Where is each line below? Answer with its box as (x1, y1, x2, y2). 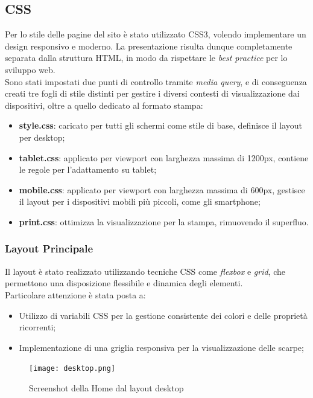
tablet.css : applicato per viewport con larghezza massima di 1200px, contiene (19, 151, 309, 164)
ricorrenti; (19, 321, 56, 333)
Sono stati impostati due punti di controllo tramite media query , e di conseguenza (5, 75, 307, 88)
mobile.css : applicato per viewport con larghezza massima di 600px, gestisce (19, 183, 305, 196)
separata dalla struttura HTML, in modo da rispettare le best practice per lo (5, 51, 288, 64)
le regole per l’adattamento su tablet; (19, 163, 157, 176)
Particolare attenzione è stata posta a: (5, 288, 146, 301)
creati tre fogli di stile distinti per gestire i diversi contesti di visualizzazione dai (5, 87, 300, 100)
